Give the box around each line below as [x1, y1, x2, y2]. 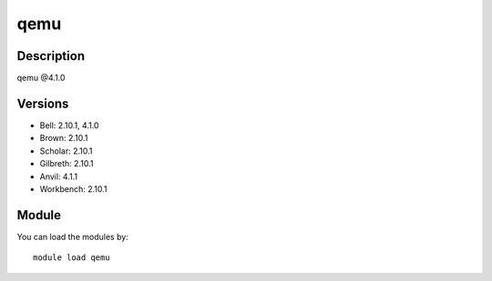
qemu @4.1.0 [16, 73, 66, 84]
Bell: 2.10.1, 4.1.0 [39, 119, 99, 131]
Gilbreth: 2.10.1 [39, 158, 94, 169]
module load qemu [33, 253, 110, 263]
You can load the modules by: [16, 231, 129, 242]
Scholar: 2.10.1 [39, 146, 93, 156]
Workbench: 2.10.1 [39, 183, 108, 195]
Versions [16, 95, 69, 111]
